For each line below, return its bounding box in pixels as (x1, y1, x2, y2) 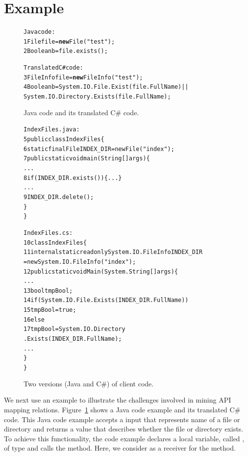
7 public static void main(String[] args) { (24, 155, 150, 162)
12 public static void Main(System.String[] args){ (24, 268, 178, 275)
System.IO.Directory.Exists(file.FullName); (24, 93, 171, 101)
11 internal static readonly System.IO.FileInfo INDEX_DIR (24, 249, 203, 256)
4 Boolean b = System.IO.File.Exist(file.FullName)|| (24, 83, 189, 91)
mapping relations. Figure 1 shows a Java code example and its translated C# (4, 404, 241, 414)
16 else (24, 316, 45, 323)
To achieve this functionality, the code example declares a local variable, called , (4, 433, 245, 443)
